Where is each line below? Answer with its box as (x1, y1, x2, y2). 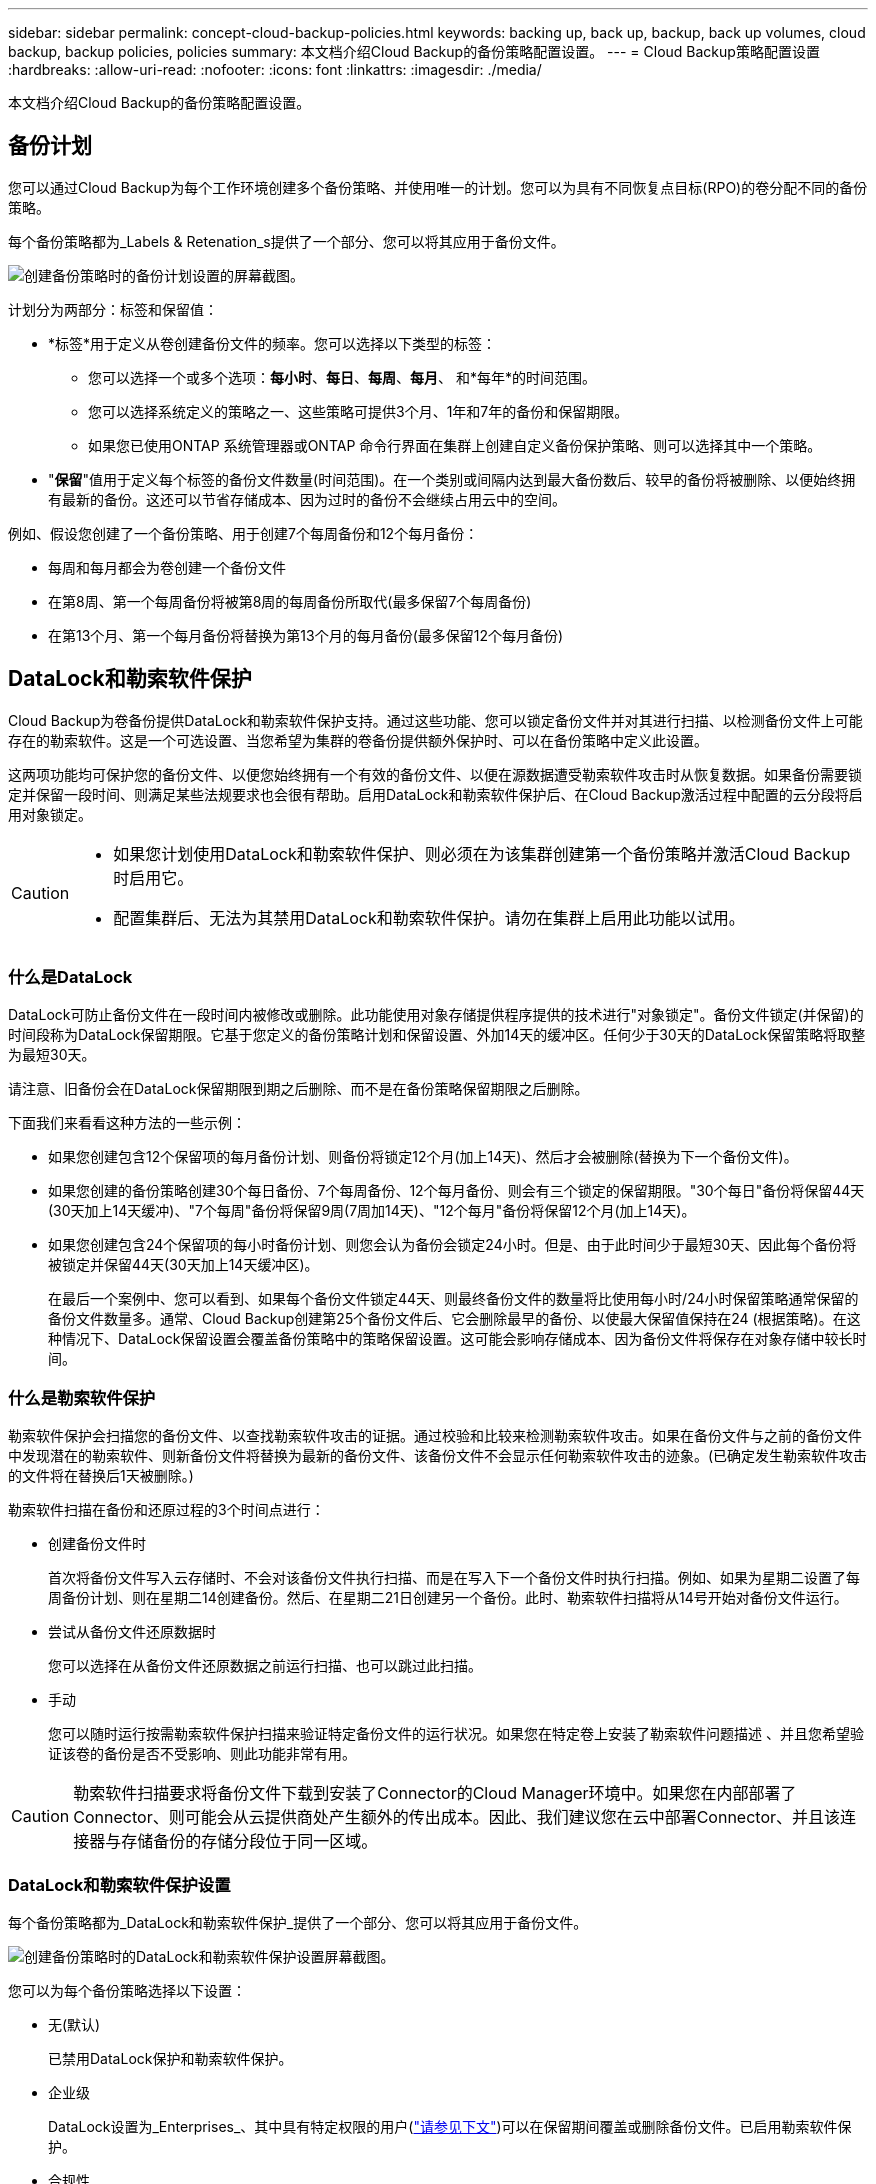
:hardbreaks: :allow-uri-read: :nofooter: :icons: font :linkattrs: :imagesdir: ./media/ (8, 61, 542, 78)
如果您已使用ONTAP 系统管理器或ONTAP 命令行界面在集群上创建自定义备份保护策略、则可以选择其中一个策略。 (88, 436, 822, 454)
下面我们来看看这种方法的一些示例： (8, 1114, 246, 1132)
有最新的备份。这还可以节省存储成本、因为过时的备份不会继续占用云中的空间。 (48, 490, 566, 508)
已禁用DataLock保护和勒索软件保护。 (48, 2049, 293, 2067)
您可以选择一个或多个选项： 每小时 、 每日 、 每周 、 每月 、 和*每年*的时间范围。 (88, 368, 596, 386)
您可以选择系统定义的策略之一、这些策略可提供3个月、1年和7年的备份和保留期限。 (88, 402, 629, 420)
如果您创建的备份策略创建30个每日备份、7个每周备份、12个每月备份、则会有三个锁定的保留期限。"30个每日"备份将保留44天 (48, 1182, 865, 1200)
